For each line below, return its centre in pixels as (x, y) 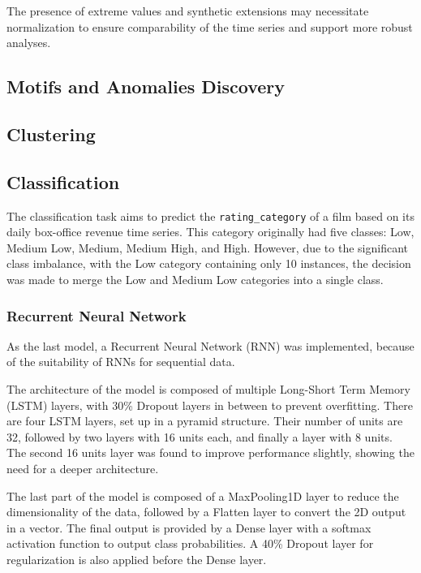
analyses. (29, 43)
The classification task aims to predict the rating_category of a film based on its (210, 215)
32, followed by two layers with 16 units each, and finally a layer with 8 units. (200, 436)
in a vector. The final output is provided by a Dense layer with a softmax (189, 527)
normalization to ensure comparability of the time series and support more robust (210, 26)
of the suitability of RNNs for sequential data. (121, 362)
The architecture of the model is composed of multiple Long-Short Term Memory (208, 388)
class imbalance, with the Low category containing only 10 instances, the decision (209, 263)
